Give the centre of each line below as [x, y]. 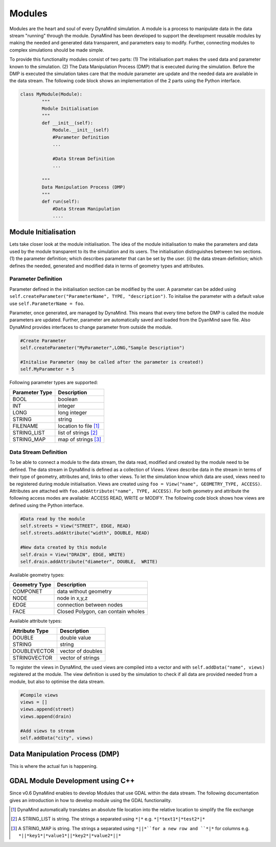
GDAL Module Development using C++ [72, 781]
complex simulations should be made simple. [57, 50]
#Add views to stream [47, 731]
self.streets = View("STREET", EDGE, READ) [76, 526]
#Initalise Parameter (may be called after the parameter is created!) [112, 362]
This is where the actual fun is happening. [54, 766]
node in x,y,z [72, 598]
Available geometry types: [37, 575]
